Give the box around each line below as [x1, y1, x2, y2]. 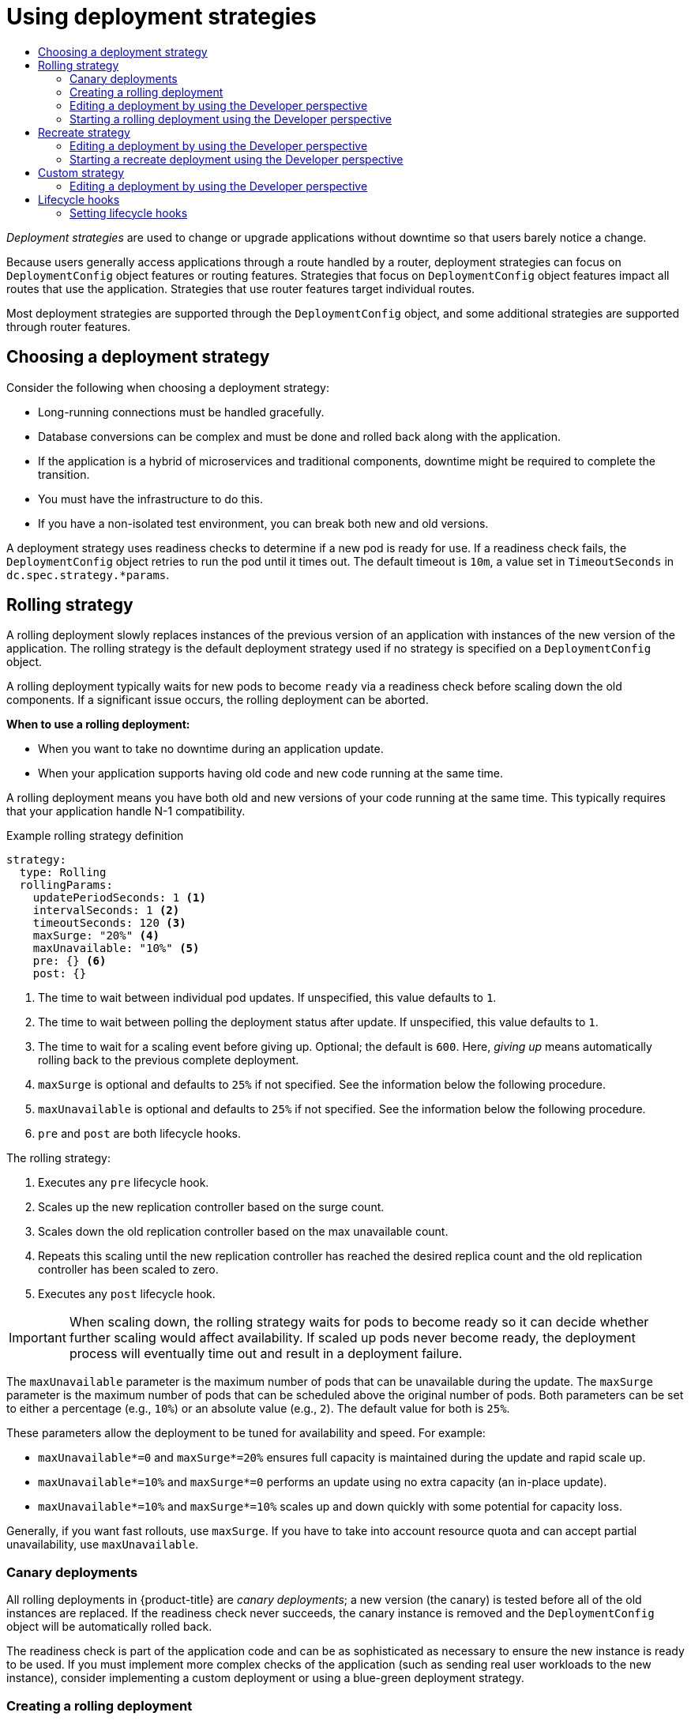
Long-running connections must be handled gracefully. [38, 405, 325, 419]
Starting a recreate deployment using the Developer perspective [69, 152, 404, 166]
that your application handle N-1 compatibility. [6, 804, 246, 819]
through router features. [6, 319, 131, 333]
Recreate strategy [38, 125, 130, 139]
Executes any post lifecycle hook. [38, 1287, 216, 1301]
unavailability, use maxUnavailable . [6, 1537, 199, 1552]
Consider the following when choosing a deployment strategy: [6, 380, 329, 394]
